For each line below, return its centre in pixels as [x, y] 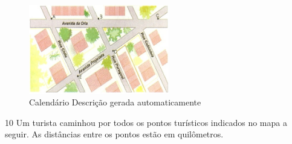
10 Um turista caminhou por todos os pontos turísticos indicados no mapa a [146, 122]
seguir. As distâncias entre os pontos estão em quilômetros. [114, 134]
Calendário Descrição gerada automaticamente [115, 102]
